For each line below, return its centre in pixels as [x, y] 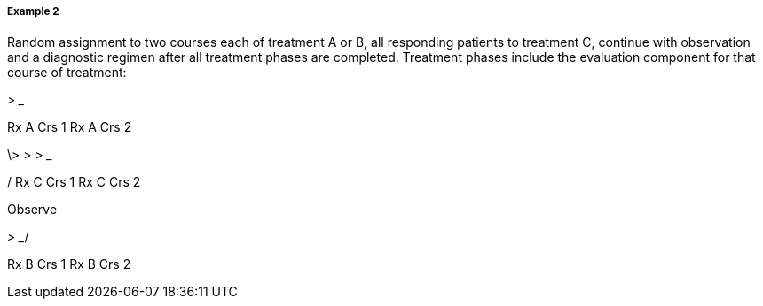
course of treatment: [67, 73]
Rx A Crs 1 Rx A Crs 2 [70, 127]
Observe [32, 210]
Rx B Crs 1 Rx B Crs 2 [69, 264]
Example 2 [33, 11]
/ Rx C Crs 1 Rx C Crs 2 [74, 182]
